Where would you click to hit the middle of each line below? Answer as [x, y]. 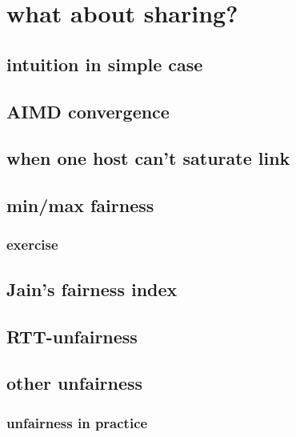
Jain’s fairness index [92, 289]
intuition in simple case [105, 64]
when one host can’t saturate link [148, 158]
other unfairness [75, 383]
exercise [32, 245]
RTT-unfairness [72, 336]
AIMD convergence [88, 111]
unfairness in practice [77, 422]
